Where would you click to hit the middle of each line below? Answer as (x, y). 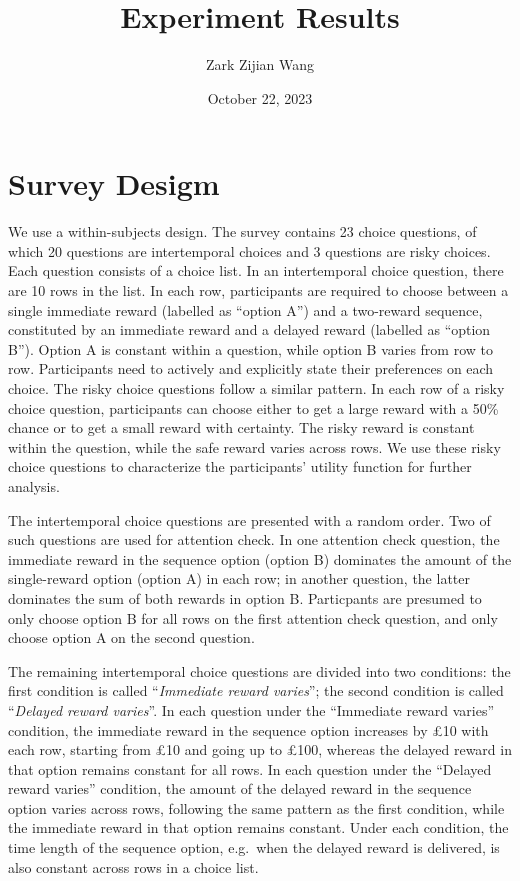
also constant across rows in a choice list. (133, 866)
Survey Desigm (114, 183)
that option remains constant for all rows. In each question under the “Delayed (250, 768)
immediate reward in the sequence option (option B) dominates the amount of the (260, 558)
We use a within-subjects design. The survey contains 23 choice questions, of (242, 231)
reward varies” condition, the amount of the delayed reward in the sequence (240, 788)
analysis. (34, 485)
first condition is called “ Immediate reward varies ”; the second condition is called (256, 690)
